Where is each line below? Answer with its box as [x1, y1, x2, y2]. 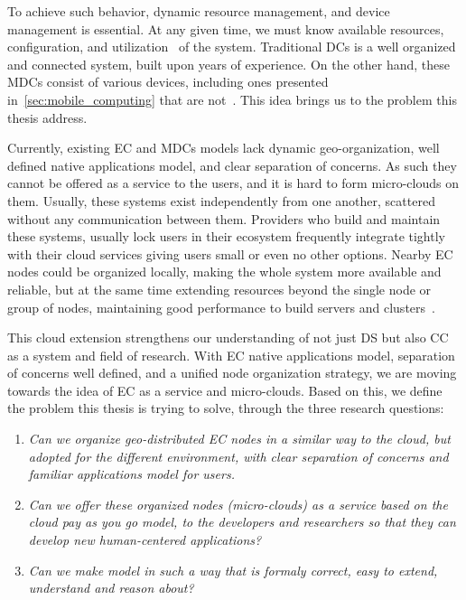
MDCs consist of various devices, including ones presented [7, 72, 329, 91]
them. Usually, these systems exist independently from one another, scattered [7, 191, 435, 210]
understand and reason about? [28, 578, 194, 597]
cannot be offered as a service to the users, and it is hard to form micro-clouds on [7, 173, 459, 192]
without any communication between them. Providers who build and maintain [7, 209, 441, 228]
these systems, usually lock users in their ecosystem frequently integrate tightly [7, 227, 445, 246]
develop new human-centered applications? [28, 530, 262, 549]
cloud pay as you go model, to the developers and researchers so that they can [28, 512, 456, 531]
